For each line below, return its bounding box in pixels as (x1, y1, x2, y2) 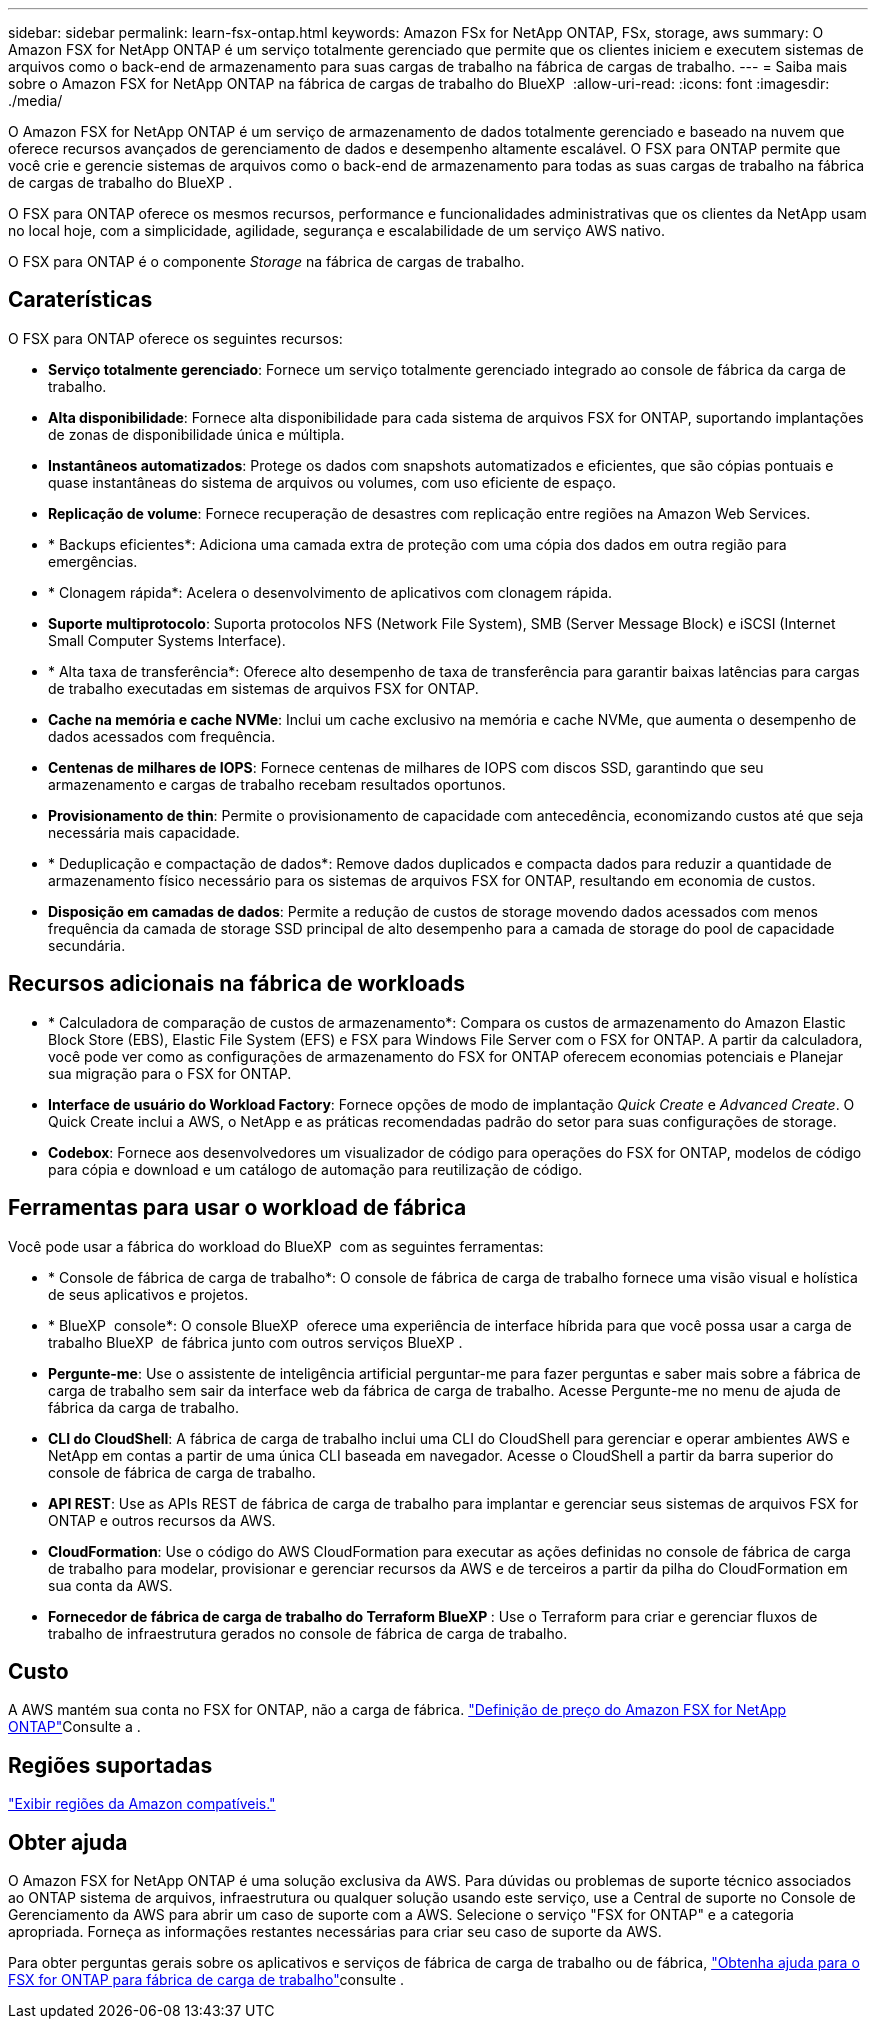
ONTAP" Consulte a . (8, 1718, 141, 1736)
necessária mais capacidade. (48, 823, 240, 841)
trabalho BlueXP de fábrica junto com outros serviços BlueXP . (48, 1333, 463, 1351)
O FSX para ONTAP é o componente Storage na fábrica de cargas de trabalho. (8, 253, 525, 270)
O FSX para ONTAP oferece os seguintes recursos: (8, 329, 343, 347)
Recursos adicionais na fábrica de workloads (8, 971, 466, 997)
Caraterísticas (8, 287, 153, 313)
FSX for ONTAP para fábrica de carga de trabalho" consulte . (8, 1971, 405, 1989)
